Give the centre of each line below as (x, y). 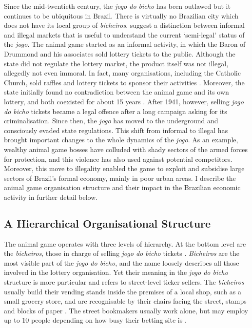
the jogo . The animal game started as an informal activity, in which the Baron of (125, 44)
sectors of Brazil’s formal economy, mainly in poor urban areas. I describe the (120, 178)
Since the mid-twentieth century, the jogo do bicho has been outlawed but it (117, 6)
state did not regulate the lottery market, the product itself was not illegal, (116, 63)
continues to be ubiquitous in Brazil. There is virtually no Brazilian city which (121, 15)
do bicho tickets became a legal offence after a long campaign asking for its (116, 111)
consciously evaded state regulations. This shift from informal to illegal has (116, 130)
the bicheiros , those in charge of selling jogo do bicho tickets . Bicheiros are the (122, 253)
